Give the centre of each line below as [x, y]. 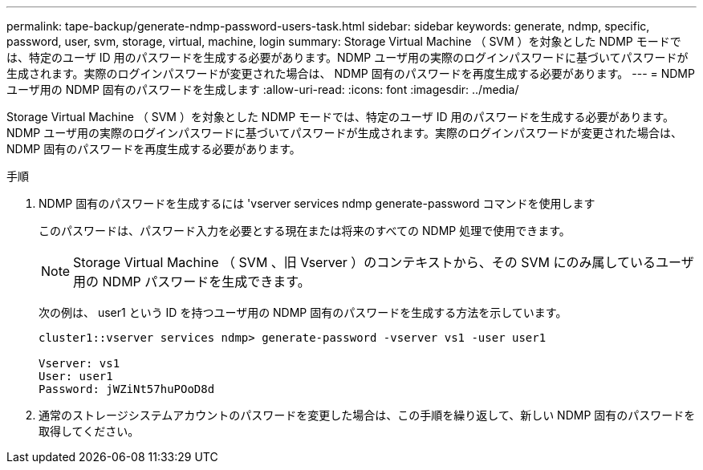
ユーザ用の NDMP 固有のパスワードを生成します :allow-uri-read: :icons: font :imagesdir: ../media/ [263, 89]
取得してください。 [89, 431]
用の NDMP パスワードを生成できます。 [192, 282]
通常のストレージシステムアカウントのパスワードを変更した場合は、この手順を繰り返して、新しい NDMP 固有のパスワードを [367, 415]
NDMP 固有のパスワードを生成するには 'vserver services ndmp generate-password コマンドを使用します [317, 203]
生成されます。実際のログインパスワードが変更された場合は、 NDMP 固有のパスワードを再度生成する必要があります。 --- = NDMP [351, 73]
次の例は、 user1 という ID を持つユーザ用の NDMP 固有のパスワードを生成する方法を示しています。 [303, 312]
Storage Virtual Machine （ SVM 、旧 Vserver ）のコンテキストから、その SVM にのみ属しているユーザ [384, 262]
